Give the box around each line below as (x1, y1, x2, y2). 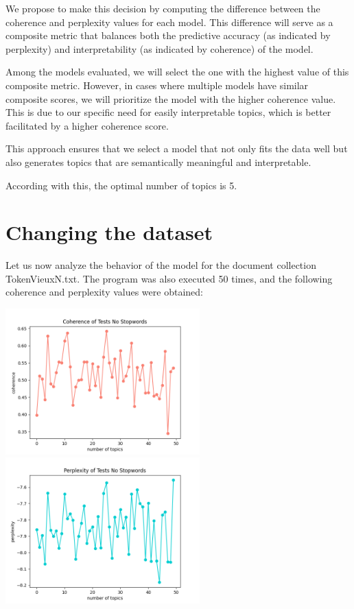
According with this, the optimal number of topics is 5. (5, 178, 237, 192)
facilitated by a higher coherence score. (5, 118, 169, 132)
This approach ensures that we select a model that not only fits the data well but (5, 141, 348, 156)
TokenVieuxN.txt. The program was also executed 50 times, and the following (5, 271, 333, 285)
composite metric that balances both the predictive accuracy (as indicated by (5, 28, 331, 43)
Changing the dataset (5, 218, 213, 246)
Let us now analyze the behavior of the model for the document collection (5, 258, 316, 272)
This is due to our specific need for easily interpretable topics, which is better (5, 105, 331, 119)
